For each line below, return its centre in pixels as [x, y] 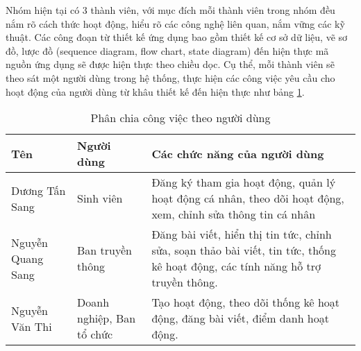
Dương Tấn [39, 190]
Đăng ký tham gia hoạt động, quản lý [244, 182]
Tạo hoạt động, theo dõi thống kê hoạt [246, 302]
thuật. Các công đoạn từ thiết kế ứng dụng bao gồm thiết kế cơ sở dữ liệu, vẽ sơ [177, 37]
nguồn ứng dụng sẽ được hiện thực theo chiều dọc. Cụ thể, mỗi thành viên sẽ [170, 64]
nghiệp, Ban [107, 318]
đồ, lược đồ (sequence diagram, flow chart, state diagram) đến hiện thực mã [167, 50]
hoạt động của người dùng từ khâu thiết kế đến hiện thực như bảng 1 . [155, 91]
